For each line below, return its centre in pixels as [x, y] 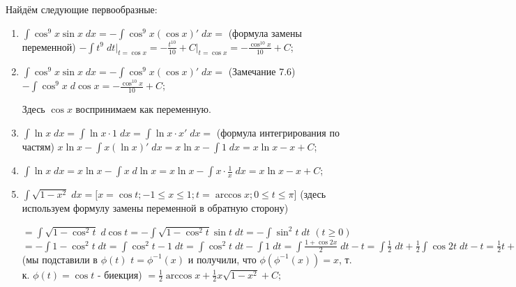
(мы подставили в [60, 259]
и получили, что [222, 259]
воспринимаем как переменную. [143, 109]
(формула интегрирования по [278, 133]
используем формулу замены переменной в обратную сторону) [155, 208]
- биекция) [120, 274]
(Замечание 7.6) [262, 71]
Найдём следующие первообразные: [82, 9]
